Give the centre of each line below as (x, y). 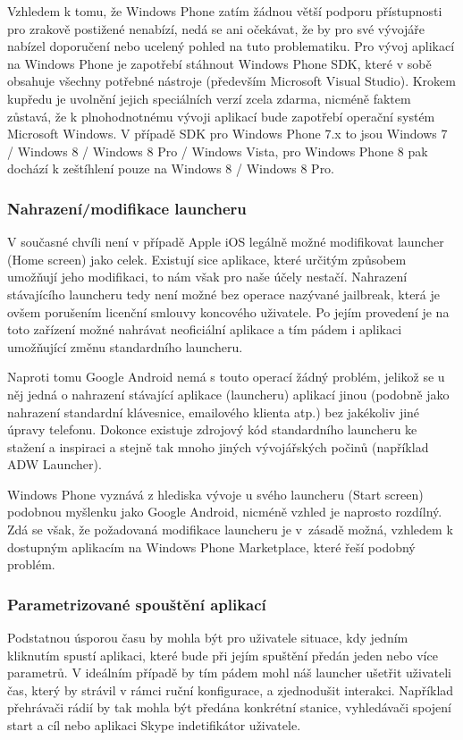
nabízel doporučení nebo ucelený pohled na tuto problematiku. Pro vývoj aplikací (231, 46)
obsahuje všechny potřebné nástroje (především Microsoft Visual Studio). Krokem (231, 81)
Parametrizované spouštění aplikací (137, 604)
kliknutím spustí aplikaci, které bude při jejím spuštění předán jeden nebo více (223, 655)
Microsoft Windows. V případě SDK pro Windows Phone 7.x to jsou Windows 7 (227, 134)
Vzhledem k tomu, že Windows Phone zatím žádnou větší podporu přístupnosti (225, 11)
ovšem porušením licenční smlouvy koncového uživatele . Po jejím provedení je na (228, 311)
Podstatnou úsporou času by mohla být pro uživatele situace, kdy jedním (208, 638)
